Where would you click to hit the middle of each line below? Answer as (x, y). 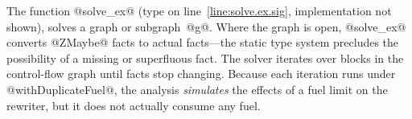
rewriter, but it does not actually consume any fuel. (134, 105)
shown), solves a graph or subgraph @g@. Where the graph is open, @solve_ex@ (206, 26)
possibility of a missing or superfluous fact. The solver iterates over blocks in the (205, 57)
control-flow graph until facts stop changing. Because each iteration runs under (201, 74)
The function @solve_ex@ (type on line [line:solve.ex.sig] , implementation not (199, 10)
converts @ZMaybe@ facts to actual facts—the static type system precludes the (203, 42)
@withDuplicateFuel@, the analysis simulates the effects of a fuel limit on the (197, 89)
